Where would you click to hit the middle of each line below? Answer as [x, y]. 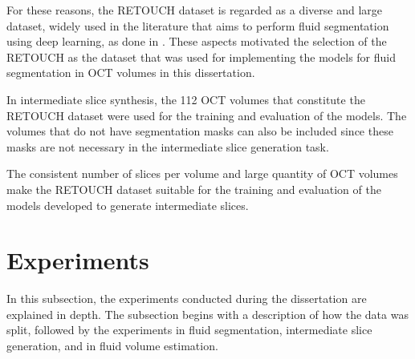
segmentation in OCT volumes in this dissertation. [131, 73]
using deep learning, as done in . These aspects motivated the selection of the [197, 41]
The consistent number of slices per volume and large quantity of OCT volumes [202, 173]
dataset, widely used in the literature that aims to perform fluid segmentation [198, 25]
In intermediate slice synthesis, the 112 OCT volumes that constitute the [186, 99]
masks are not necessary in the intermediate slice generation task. [168, 146]
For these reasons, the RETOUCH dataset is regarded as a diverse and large [194, 10]
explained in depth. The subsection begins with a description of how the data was [207, 314]
